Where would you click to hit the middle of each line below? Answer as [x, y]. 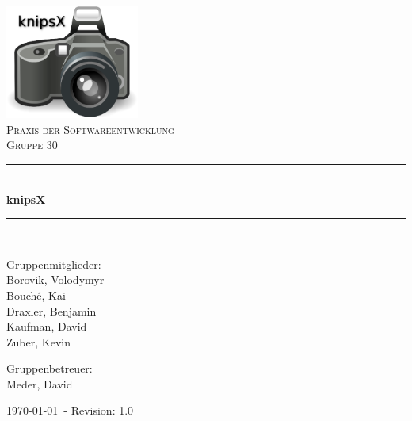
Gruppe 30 [32, 145]
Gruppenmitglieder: [54, 264]
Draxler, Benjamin [51, 310]
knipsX [26, 199]
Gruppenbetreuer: [50, 368]
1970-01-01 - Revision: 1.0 [70, 410]
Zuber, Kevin [38, 341]
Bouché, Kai [36, 295]
